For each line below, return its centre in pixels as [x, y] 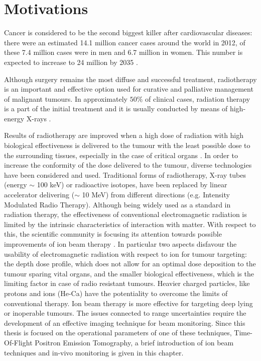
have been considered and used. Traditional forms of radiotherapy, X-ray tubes [125, 174]
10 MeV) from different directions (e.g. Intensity [156, 195]
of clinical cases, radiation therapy [198, 98]
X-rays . [39, 118]
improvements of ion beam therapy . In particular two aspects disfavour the [120, 244]
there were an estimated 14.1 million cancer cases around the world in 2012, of [125, 42]
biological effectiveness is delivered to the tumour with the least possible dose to [127, 145]
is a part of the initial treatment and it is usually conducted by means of [116, 109]
